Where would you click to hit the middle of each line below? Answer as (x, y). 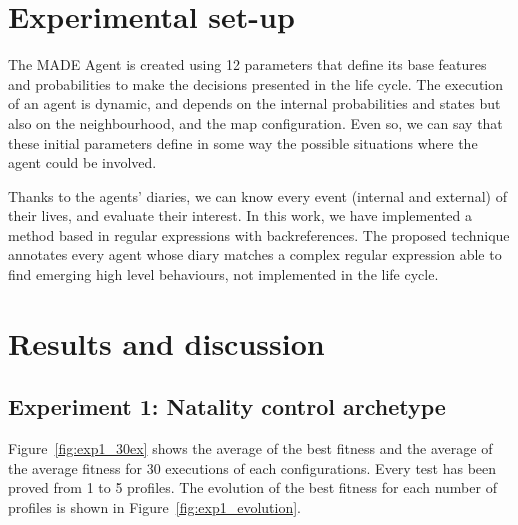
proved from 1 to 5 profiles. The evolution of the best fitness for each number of (252, 487)
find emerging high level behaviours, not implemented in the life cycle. (223, 274)
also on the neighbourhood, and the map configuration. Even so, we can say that (255, 122)
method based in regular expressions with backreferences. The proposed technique (259, 234)
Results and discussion (166, 342)
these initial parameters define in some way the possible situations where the (243, 142)
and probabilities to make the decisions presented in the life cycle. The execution (256, 83)
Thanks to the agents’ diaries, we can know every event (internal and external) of (257, 195)
